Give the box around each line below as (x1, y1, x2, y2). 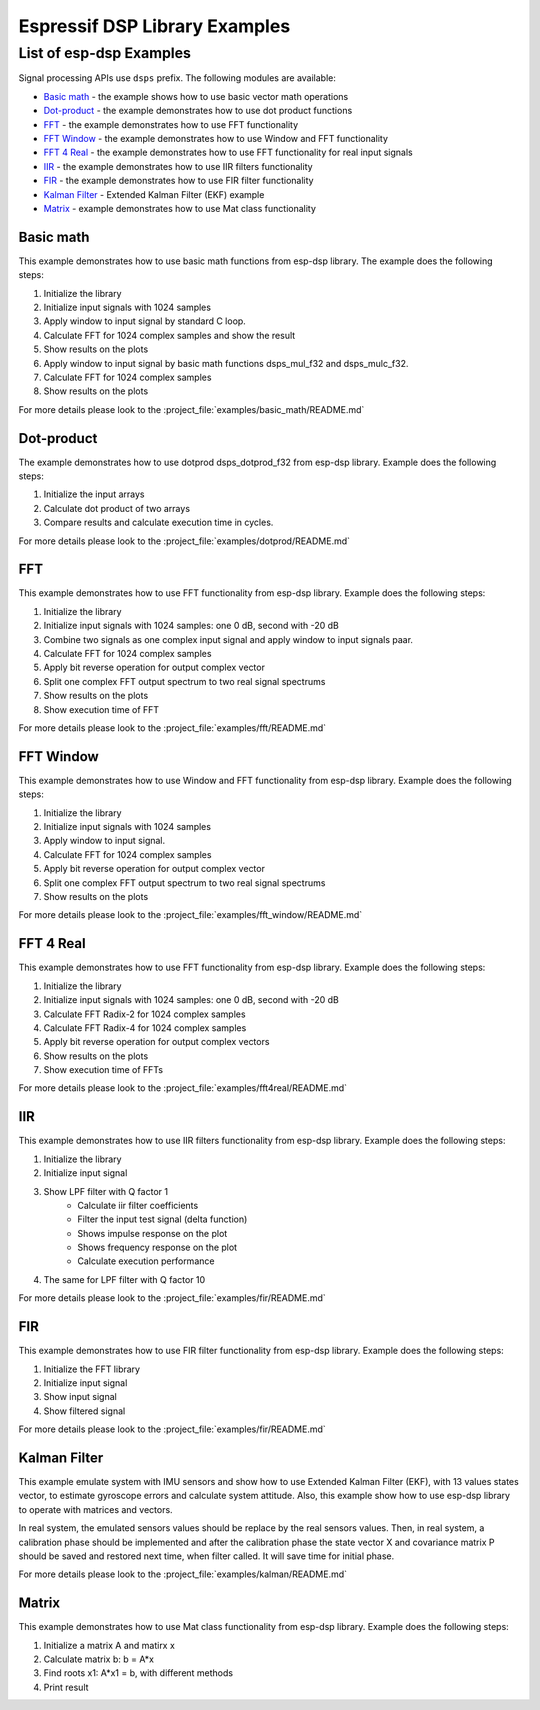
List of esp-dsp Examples (18, 44, 192, 62)
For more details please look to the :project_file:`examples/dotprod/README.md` (18, 535, 350, 547)
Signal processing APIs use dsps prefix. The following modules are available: (18, 72, 337, 84)
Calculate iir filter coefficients (77, 1199, 199, 1211)
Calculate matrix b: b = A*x (43, 1653, 155, 1665)
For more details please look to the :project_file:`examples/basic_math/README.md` (18, 403, 365, 415)
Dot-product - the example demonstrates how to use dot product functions (43, 105, 353, 117)
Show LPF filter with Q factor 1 (43, 1185, 169, 1197)
